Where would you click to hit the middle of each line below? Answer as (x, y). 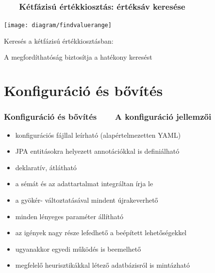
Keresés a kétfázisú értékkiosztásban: (59, 40)
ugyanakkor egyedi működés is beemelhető (78, 249)
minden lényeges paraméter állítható (69, 216)
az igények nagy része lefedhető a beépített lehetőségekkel (101, 233)
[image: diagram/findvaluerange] (58, 25)
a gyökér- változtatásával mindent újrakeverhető (87, 200)
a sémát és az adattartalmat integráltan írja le (84, 184)
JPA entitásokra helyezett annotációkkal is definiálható (97, 151)
